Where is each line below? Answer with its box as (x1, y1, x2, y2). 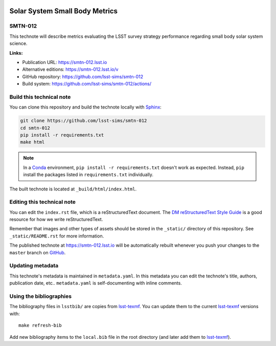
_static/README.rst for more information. (9, 233, 104, 239)
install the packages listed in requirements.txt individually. (23, 171, 153, 178)
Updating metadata (9, 262, 59, 269)
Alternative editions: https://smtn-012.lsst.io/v (22, 67, 119, 73)
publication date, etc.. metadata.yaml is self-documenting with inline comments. (9, 280, 182, 286)
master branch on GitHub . (9, 249, 66, 255)
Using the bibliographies (9, 292, 72, 299)
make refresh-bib (18, 322, 62, 329)
